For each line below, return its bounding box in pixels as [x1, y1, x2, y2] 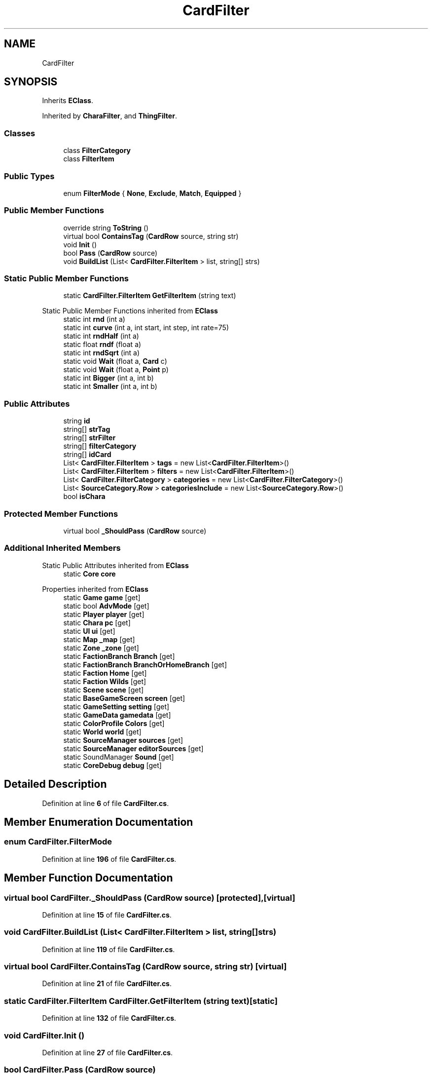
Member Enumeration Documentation [4, 815, 193, 828]
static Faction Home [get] [63, 668, 147, 677]
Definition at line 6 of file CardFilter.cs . [42, 799, 169, 807]
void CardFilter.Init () [4, 1030, 85, 1040]
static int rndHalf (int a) [63, 332, 139, 341]
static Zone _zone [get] [63, 643, 139, 652]
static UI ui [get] [63, 626, 115, 635]
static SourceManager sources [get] [63, 735, 183, 744]
